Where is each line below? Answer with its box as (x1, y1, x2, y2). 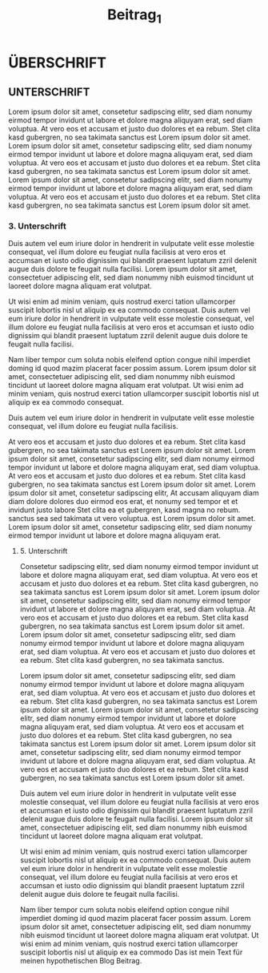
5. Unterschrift (19, 546, 68, 555)
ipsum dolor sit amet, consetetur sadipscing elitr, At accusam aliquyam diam (8, 487, 259, 498)
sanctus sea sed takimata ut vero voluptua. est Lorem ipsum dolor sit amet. (8, 513, 256, 523)
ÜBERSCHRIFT (8, 54, 106, 71)
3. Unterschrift (8, 220, 66, 232)
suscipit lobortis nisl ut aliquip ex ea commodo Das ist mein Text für (19, 947, 243, 957)
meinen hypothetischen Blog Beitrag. (19, 955, 142, 965)
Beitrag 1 (106, 6, 162, 26)
